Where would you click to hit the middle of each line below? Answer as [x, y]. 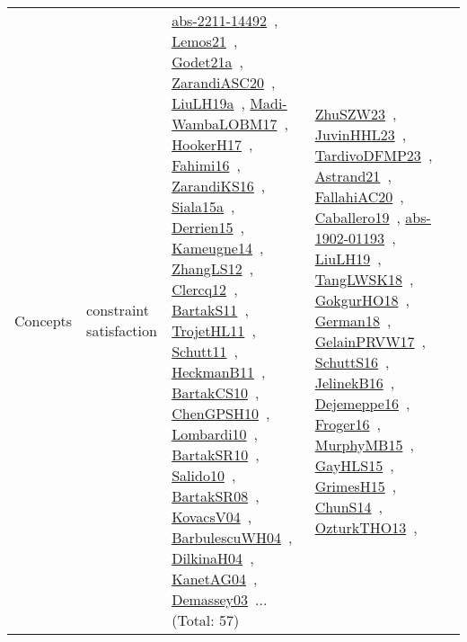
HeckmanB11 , [219, 372]
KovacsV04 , [212, 517]
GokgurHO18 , [362, 299]
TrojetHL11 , [214, 330]
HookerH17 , [212, 144]
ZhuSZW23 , [356, 113]
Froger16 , [348, 424]
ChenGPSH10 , [221, 413]
